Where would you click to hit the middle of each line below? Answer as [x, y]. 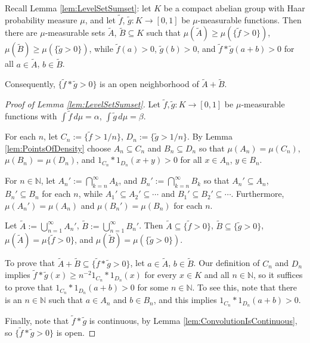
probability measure [41, 19]
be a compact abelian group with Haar [234, 8]
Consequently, [30, 84]
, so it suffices [278, 275]
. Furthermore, [258, 194]
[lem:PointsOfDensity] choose [58, 148]
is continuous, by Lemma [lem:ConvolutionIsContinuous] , [193, 321]
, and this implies [185, 300]
